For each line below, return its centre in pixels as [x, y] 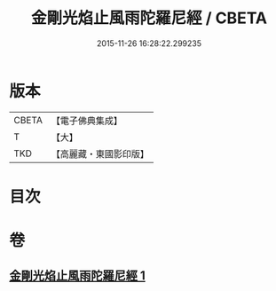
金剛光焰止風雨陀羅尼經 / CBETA [149, 18]
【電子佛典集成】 [87, 121]
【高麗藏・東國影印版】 [100, 153]
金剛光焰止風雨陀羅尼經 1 [78, 276]
